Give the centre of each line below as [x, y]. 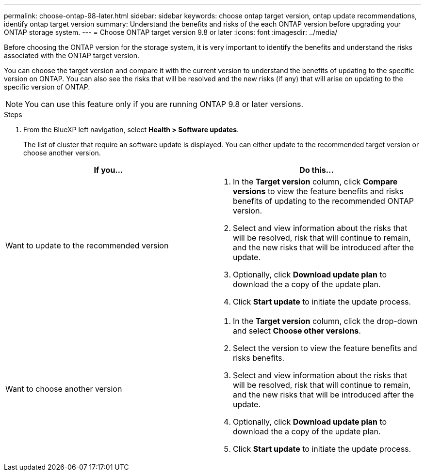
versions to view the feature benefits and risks [318, 191]
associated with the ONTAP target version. [72, 55]
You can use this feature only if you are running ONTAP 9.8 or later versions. [164, 104]
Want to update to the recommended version [87, 245]
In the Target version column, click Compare [315, 182]
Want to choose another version [64, 389]
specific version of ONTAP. [47, 87]
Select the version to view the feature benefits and [325, 348]
